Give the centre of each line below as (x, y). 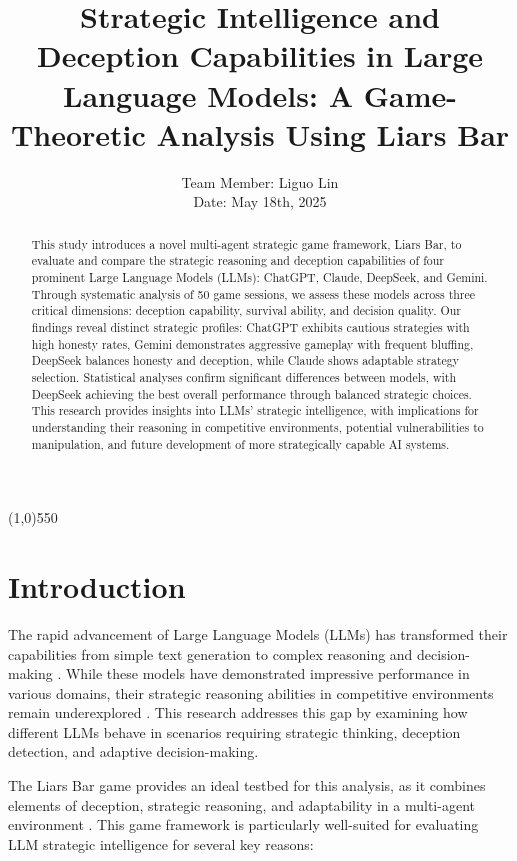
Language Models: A (208, 94)
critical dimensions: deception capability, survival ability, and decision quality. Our (246, 310)
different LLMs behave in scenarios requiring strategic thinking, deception (234, 731)
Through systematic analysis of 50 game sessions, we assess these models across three (253, 293)
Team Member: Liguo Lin (260, 181)
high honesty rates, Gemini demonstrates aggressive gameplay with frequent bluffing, (252, 343)
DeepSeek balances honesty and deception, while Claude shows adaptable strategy (245, 360)
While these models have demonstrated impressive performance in (267, 673)
